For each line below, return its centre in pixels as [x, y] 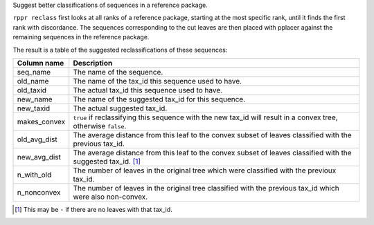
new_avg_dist [39, 157]
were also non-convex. [110, 197]
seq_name [34, 72]
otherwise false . [100, 126]
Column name [41, 63]
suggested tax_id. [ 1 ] [107, 161]
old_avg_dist [37, 139]
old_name [33, 81]
